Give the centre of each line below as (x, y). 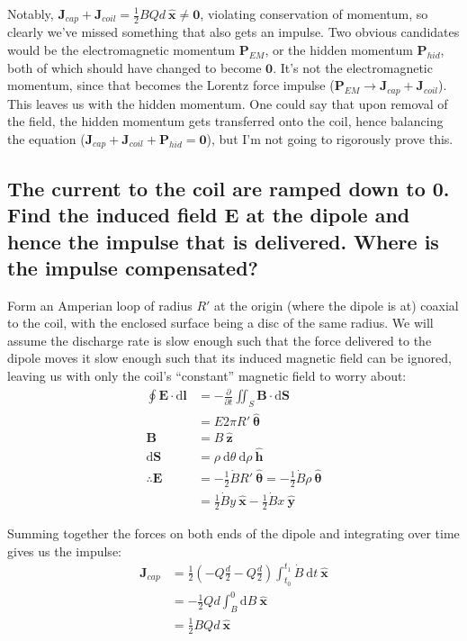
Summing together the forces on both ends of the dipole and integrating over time (233, 533)
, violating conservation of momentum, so (314, 14)
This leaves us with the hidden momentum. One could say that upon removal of (228, 103)
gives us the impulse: (64, 551)
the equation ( (46, 138)
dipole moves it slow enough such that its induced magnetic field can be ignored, (229, 358)
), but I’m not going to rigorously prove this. (330, 138)
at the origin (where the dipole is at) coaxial (337, 305)
